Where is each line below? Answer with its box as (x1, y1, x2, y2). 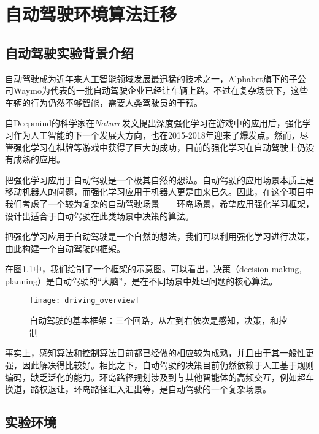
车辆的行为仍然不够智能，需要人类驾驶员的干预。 (5, 96, 202, 108)
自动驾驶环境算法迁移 (5, 1, 177, 26)
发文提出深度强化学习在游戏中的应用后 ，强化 (121, 116, 302, 129)
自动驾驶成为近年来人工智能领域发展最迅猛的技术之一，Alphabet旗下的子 (5, 72, 298, 85)
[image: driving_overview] (29, 296, 139, 305)
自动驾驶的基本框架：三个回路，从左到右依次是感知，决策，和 (29, 314, 279, 327)
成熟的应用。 (13, 153, 65, 166)
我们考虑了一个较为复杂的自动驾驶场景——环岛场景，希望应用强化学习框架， (5, 197, 314, 210)
